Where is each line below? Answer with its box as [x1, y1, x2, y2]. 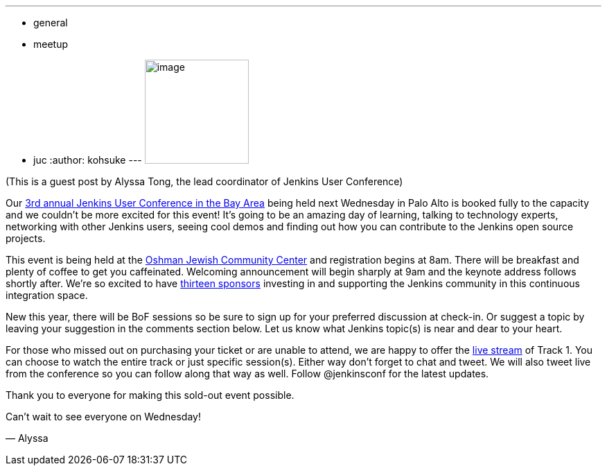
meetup [33, 38, 69, 50]
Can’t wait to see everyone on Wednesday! [6, 411, 201, 422]
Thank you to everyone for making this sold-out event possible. [6, 389, 294, 401]
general [33, 17, 68, 28]
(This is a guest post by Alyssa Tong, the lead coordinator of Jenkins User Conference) [6, 175, 403, 187]
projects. [6, 232, 46, 244]
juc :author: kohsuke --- [33, 154, 142, 166]
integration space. [6, 289, 88, 301]
